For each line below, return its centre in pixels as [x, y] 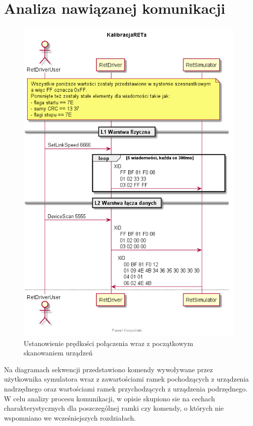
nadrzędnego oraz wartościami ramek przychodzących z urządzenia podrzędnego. [126, 389]
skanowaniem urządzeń [58, 353]
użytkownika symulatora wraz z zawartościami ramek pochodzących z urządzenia [126, 379]
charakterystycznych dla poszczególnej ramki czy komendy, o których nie [114, 408]
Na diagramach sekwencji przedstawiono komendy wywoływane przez [108, 369]
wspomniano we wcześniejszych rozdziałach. [70, 417]
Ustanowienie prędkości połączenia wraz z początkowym [108, 343]
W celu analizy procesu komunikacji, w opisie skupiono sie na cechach [109, 398]
